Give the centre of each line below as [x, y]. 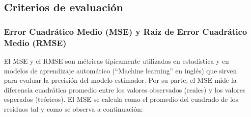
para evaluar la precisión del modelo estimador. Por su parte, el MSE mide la [120, 80]
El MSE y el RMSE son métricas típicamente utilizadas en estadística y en [117, 60]
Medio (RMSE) [35, 42]
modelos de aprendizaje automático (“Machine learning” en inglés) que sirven [121, 70]
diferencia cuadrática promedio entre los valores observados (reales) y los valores [125, 89]
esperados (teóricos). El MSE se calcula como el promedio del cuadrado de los [121, 99]
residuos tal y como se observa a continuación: [73, 108]
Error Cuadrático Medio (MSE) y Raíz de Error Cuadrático [125, 31]
